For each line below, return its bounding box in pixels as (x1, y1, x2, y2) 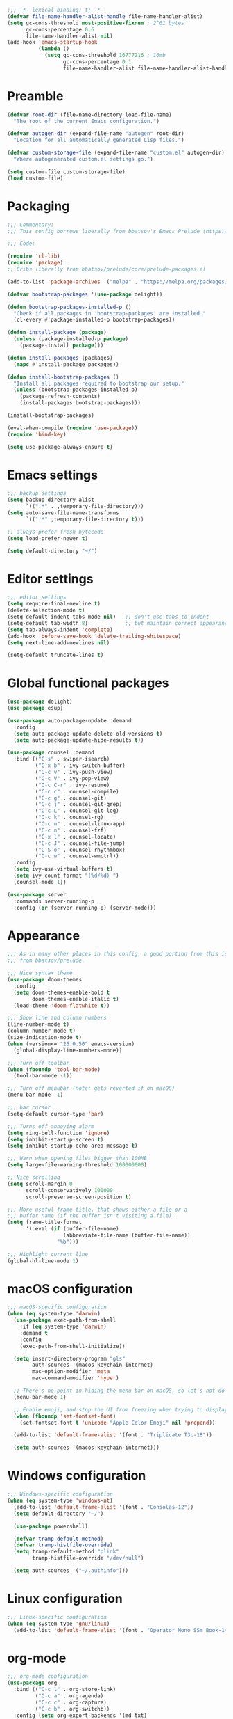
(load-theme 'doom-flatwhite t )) (13, 1002, 110, 1009)
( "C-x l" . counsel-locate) (35, 833, 116, 840)
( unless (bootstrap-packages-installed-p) (13, 386, 138, 393)
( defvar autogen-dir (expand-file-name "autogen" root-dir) (7, 130, 185, 137)
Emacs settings (7, 467, 98, 483)
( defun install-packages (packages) (7, 354, 113, 361)
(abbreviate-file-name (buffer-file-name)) (62, 1232, 191, 1239)
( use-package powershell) (13, 1523, 89, 1530)
